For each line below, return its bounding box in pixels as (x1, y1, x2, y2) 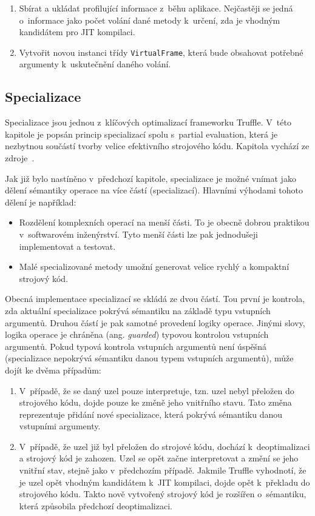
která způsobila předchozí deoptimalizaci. (19, 499, 172, 512)
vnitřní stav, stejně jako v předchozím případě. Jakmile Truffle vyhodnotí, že (19, 464, 307, 477)
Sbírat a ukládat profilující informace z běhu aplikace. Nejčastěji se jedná (19, 2, 293, 14)
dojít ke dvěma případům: (5, 363, 101, 376)
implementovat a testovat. (19, 240, 116, 252)
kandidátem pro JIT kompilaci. (19, 25, 135, 38)
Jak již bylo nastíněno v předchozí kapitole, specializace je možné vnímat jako (5, 172, 296, 184)
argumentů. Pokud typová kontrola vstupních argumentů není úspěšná (5, 340, 267, 352)
